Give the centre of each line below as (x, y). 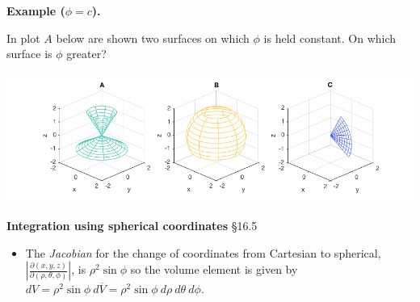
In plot (23, 38)
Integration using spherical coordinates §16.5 (132, 225)
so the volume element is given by (214, 269)
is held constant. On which (330, 38)
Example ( (36, 10)
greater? (86, 54)
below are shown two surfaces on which (153, 38)
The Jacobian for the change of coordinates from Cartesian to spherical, (203, 252)
